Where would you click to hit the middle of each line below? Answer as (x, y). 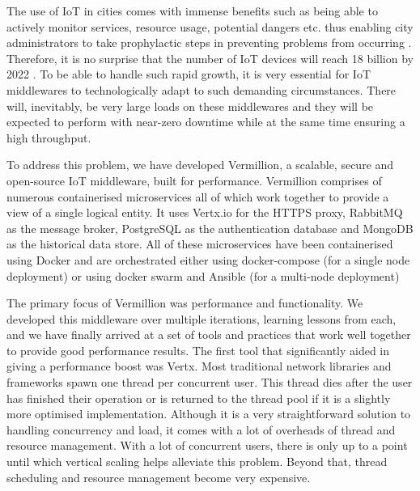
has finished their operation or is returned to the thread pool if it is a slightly (199, 398)
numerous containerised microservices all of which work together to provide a (198, 196)
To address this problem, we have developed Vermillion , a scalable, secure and (200, 165)
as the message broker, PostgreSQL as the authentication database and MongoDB (210, 228)
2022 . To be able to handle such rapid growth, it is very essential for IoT (189, 74)
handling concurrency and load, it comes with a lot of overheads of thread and (201, 429)
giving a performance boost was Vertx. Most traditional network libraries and (199, 366)
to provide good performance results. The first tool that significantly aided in (198, 350)
